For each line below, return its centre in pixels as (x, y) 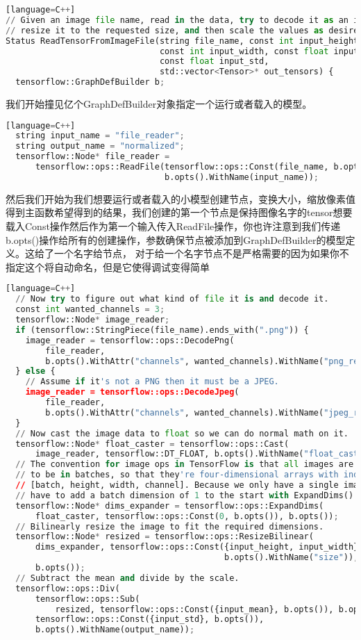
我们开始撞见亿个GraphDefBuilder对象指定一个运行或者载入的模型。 (159, 104)
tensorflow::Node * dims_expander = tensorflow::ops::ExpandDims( (170, 506)
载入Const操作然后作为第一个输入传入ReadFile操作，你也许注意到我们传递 (173, 226)
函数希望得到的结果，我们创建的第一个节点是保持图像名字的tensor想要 (193, 212)
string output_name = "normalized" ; (100, 146)
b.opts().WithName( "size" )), (291, 558)
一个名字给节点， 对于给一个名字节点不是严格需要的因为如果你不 (201, 253)
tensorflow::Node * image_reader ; (93, 320)
